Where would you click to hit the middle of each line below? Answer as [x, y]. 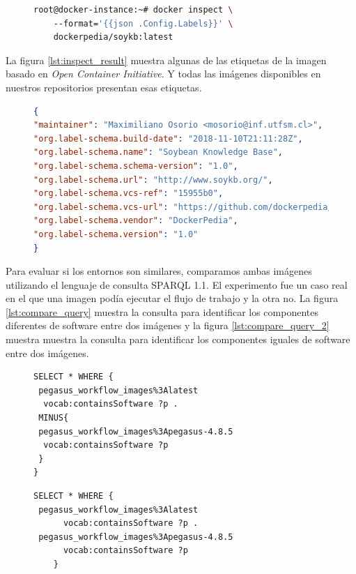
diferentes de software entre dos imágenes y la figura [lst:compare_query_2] [168, 325]
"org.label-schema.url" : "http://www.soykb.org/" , [153, 180]
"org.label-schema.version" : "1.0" [116, 234]
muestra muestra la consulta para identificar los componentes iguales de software [178, 339]
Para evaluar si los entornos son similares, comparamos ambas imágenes [159, 271]
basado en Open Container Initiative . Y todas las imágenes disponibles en [163, 74]
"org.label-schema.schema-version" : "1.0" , [136, 166]
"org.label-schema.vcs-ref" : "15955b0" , [129, 194]
